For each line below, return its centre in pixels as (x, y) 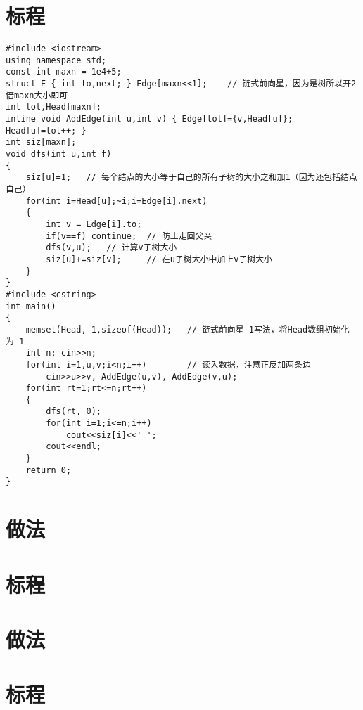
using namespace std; (56, 60)
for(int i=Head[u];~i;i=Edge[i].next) (116, 201)
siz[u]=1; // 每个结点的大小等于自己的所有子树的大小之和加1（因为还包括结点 (191, 177)
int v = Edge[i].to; (94, 224)
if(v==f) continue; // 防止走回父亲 (129, 236)
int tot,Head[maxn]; (54, 107)
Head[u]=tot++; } (46, 130)
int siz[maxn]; (41, 142)
